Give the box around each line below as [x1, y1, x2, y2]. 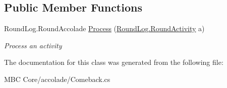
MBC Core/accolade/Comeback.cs [4, 73, 110, 84]
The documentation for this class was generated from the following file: [4, 57, 223, 67]
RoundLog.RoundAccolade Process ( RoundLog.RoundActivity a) [4, 23, 205, 34]
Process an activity [4, 40, 62, 50]
